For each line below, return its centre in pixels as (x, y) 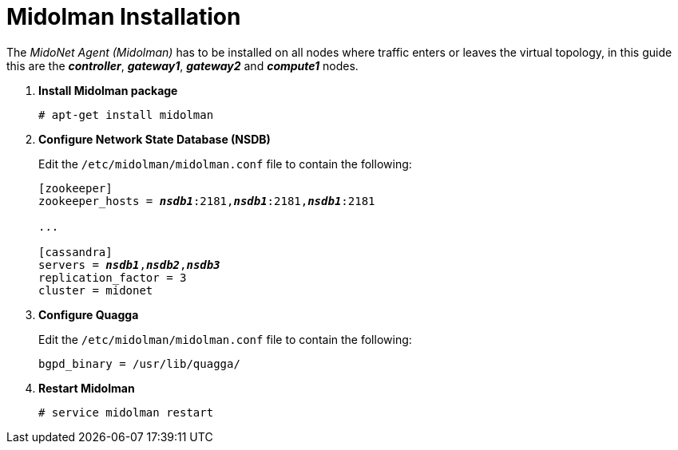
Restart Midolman (87, 388)
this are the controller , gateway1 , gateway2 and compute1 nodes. (182, 65)
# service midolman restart (126, 412)
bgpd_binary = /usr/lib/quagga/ (139, 363)
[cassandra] (75, 252)
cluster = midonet (96, 290)
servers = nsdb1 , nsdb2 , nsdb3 (129, 264)
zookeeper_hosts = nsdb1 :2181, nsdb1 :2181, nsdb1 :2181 (207, 201)
